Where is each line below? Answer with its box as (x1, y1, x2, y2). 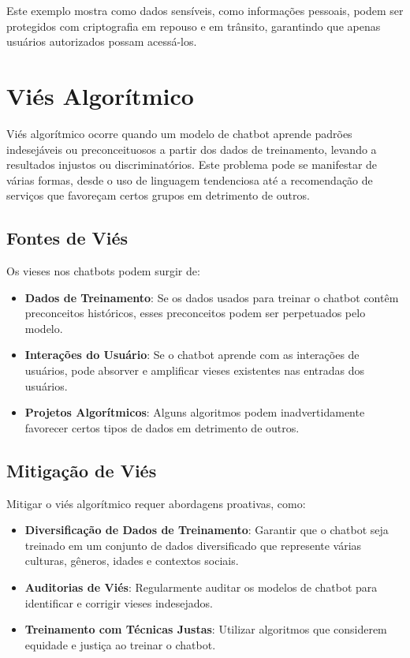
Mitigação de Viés (6, 458, 157, 482)
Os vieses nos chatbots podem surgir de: (6, 263, 200, 279)
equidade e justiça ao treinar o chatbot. (24, 636, 216, 652)
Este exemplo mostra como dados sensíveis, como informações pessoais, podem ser (6, 2, 404, 18)
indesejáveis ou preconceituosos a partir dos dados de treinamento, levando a (6, 140, 377, 157)
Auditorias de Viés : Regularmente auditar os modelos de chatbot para (24, 579, 378, 595)
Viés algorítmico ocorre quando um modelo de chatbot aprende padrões (6, 125, 352, 141)
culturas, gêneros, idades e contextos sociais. (24, 552, 239, 569)
